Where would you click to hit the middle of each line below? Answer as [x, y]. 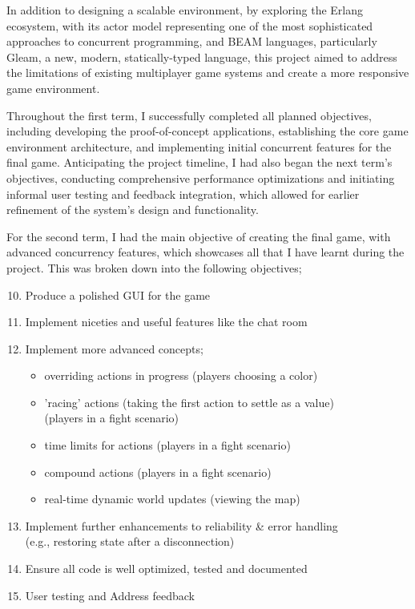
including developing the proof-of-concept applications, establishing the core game [207, 131]
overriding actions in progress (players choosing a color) [181, 375]
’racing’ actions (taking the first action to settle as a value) [189, 402]
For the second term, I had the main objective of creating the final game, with [199, 236]
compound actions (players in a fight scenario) [158, 472]
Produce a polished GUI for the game [118, 294]
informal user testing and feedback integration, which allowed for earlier [183, 194]
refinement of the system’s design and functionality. [133, 210]
